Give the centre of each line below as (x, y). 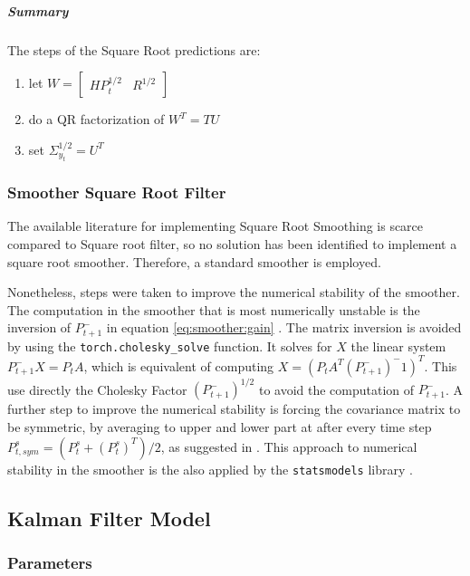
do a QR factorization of (96, 119)
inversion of (39, 327)
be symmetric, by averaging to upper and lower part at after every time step (220, 427)
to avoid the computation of (336, 389)
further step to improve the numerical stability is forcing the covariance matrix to (234, 409)
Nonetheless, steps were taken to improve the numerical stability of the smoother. (234, 292)
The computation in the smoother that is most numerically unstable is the (214, 309)
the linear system (398, 346)
